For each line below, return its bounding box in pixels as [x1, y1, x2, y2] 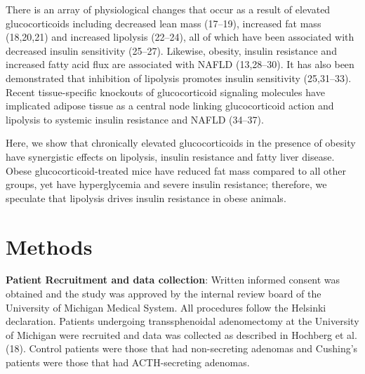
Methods [6, 232, 93, 260]
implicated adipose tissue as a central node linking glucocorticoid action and [6, 98, 334, 113]
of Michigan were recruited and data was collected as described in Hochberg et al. [6, 327, 357, 342]
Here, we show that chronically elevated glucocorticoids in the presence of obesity [6, 135, 356, 150]
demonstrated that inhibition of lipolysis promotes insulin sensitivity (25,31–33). [6, 70, 352, 85]
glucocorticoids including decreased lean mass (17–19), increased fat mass [6, 15, 321, 30]
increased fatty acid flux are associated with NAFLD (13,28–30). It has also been [6, 57, 354, 72]
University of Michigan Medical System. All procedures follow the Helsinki [6, 300, 326, 314]
